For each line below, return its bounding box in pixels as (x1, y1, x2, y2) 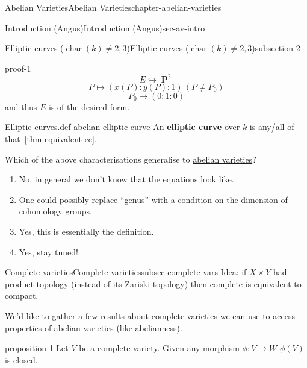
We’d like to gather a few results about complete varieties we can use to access (5, 310, 295, 322)
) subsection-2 (252, 42, 300, 54)
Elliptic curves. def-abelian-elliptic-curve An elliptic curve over (5, 120, 240, 133)
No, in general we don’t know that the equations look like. (19, 173, 234, 186)
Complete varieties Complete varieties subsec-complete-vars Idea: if (5, 266, 247, 278)
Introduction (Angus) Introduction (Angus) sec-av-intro (5, 21, 205, 34)
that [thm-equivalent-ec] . (5, 133, 97, 145)
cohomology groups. (19, 205, 92, 217)
